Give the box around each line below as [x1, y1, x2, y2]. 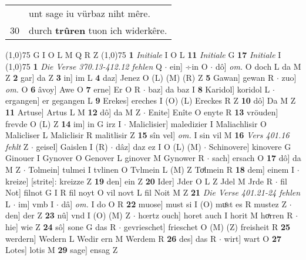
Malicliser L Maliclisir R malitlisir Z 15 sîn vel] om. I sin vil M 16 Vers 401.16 [5, 129, 290, 141]
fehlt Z [5, 140, 29, 152]
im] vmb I [18, 197, 54, 210]
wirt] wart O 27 [224, 232, 282, 244]
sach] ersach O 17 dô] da [212, 152, 301, 164]
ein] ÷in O [170, 60, 208, 72]
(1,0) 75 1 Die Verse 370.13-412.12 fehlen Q [5, 60, 162, 72]
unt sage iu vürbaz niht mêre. [29, 6, 150, 20]
